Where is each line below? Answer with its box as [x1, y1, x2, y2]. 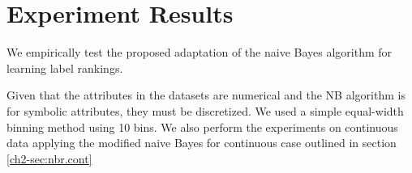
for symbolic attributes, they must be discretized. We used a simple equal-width [6, 102, 404, 119]
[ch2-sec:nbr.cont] [6, 150, 92, 167]
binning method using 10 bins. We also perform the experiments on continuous [6, 118, 398, 135]
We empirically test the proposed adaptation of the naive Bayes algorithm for [6, 44, 393, 61]
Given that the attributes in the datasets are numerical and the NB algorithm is [6, 86, 406, 103]
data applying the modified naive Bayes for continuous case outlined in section [6, 134, 397, 151]
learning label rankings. [6, 59, 123, 76]
